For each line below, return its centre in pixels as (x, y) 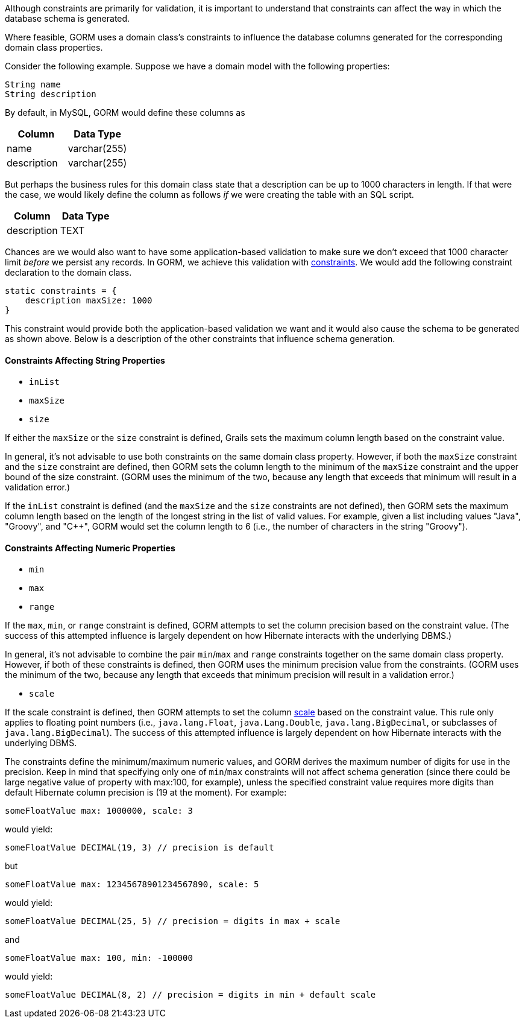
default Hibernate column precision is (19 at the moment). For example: (146, 793)
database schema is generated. (68, 18)
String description (51, 94)
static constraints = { (61, 291)
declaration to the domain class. (68, 272)
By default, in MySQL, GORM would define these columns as (125, 112)
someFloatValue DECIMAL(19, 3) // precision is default (140, 848)
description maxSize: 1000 (89, 300)
